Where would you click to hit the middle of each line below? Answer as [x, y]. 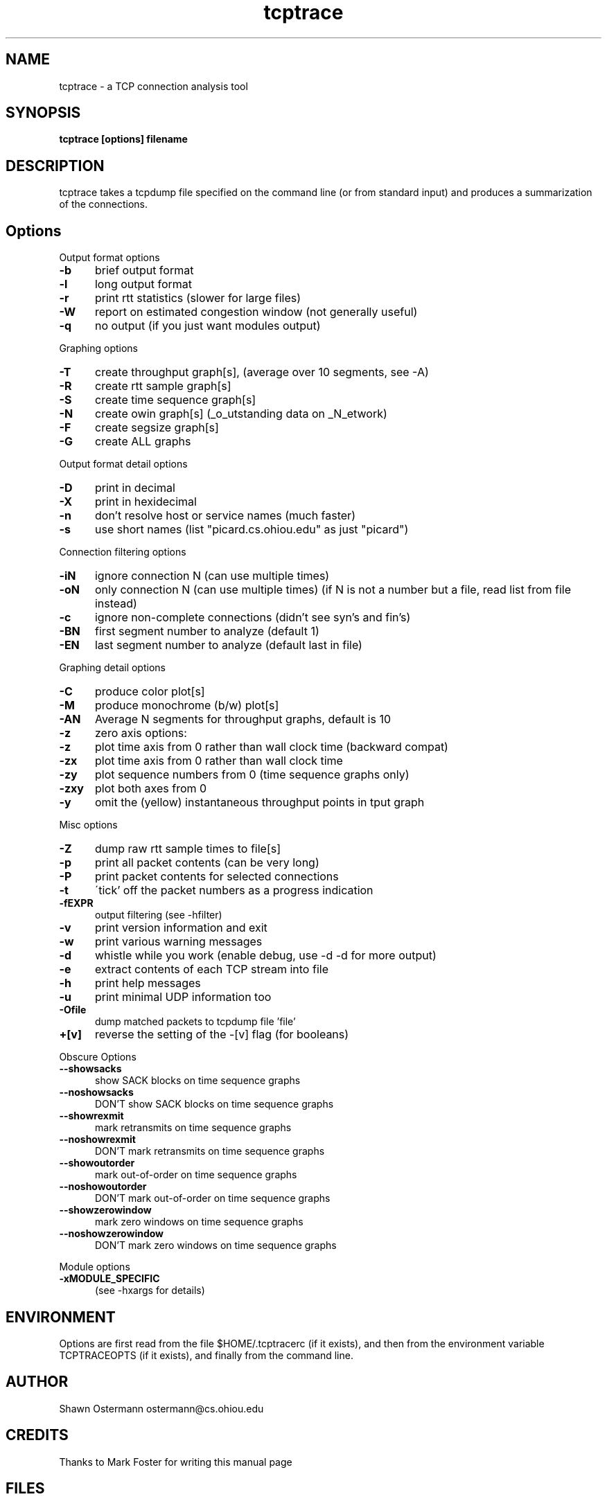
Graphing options [98, 348]
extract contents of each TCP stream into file [211, 969]
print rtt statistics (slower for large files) [197, 298]
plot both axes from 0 [151, 789]
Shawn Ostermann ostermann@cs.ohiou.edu [161, 1408]
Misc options [88, 825]
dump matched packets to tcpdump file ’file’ [195, 1022]
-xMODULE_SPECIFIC [109, 1279]
